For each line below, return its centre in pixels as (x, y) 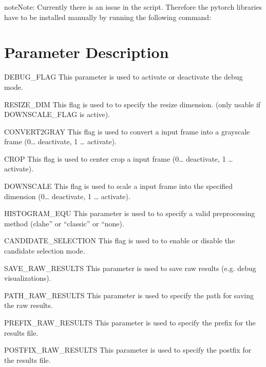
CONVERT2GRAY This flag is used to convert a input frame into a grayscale (127, 131)
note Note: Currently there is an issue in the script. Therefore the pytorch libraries (133, 7)
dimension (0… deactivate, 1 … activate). (67, 196)
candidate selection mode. (45, 251)
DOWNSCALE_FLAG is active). (57, 114)
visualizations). (28, 278)
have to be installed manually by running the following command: (108, 17)
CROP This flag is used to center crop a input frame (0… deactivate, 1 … (119, 158)
